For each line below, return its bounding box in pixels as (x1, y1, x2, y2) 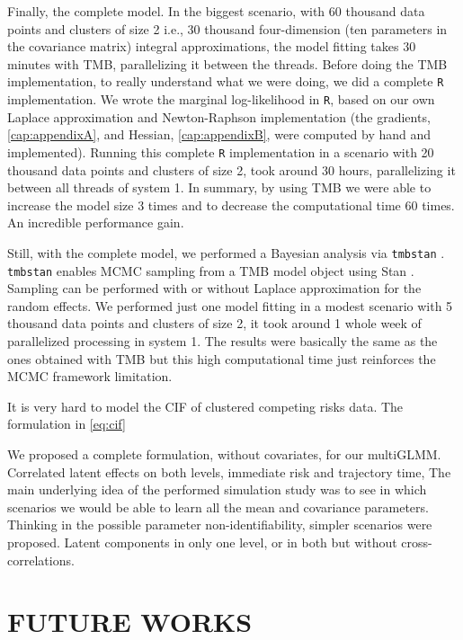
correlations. (7, 550, 75, 569)
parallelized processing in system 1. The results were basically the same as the (7, 332, 438, 350)
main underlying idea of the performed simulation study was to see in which (7, 480, 427, 499)
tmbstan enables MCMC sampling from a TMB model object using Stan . (7, 261, 414, 280)
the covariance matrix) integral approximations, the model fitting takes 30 (7, 37, 416, 56)
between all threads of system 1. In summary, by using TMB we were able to (7, 178, 432, 197)
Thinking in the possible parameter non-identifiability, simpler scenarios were (7, 515, 432, 534)
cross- (401, 532, 432, 551)
